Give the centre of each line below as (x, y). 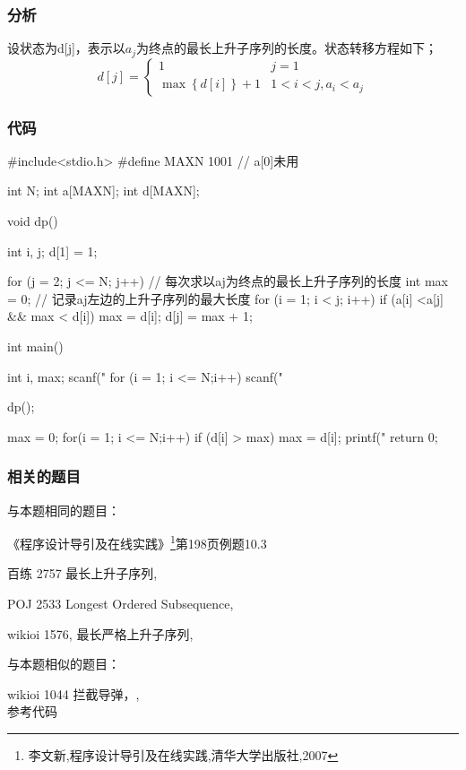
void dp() (33, 221)
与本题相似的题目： (64, 664)
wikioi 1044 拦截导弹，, (73, 693)
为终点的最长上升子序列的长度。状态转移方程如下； (287, 48)
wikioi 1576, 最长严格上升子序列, (100, 633)
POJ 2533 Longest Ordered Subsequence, (121, 604)
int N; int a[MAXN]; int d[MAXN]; (104, 190)
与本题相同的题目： (64, 510)
